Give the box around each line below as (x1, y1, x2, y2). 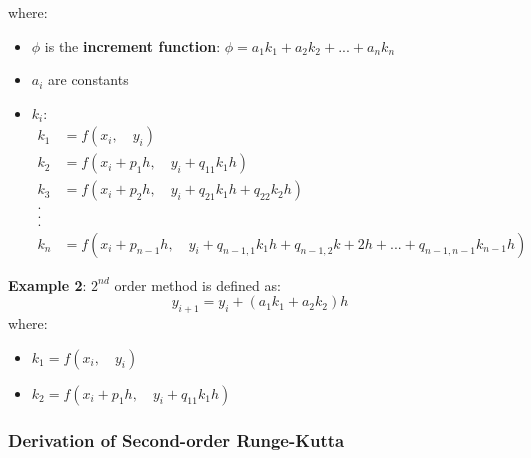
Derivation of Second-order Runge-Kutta (8, 427, 345, 452)
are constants (48, 69, 129, 90)
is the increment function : (44, 35, 221, 56)
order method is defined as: (114, 274, 281, 295)
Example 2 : (8, 274, 87, 295)
